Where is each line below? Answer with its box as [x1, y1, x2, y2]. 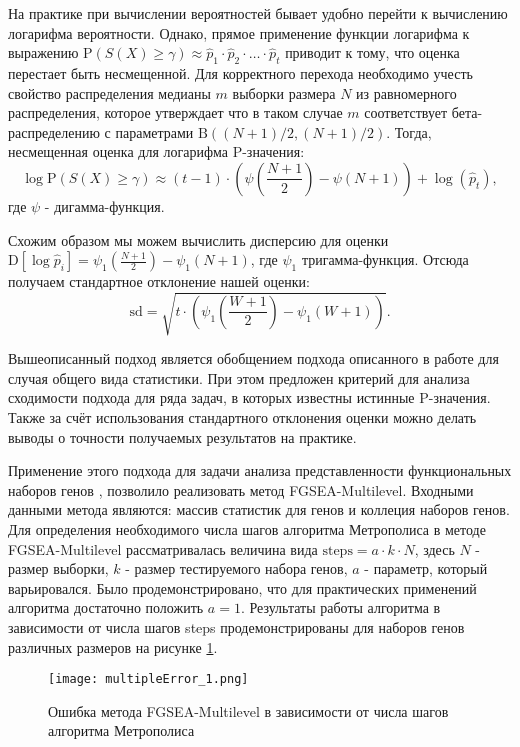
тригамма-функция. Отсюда [301, 249, 469, 270]
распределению [8, 121, 100, 142]
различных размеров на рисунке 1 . [8, 636, 218, 657]
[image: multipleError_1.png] [48, 672, 249, 687]
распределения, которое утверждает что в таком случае [8, 102, 343, 123]
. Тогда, [386, 121, 432, 142]
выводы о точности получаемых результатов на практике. [8, 426, 357, 447]
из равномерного [356, 82, 457, 103]
